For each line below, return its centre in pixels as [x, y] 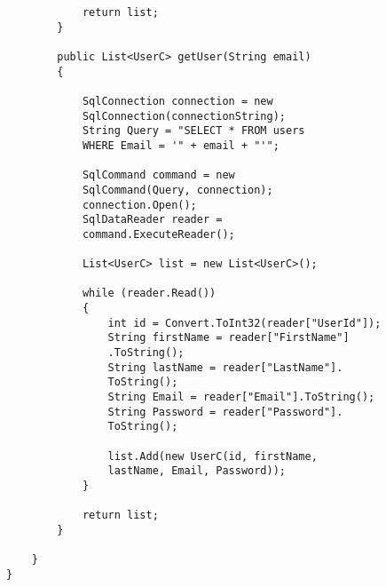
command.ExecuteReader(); [158, 234]
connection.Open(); [139, 205]
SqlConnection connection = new [177, 101]
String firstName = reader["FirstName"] [228, 338]
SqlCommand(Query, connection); [177, 190]
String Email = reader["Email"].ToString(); [241, 397]
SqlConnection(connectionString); [184, 116]
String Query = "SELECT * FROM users [193, 131]
